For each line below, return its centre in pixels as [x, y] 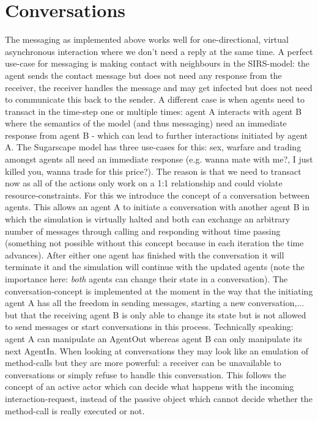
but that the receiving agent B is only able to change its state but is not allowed [156, 314]
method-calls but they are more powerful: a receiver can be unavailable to [143, 363]
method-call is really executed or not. [75, 410]
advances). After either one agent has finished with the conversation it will [145, 254]
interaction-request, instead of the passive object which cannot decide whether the [159, 398]
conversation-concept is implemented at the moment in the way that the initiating [159, 291]
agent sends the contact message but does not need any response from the [143, 75]
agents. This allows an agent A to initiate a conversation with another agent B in [157, 207]
